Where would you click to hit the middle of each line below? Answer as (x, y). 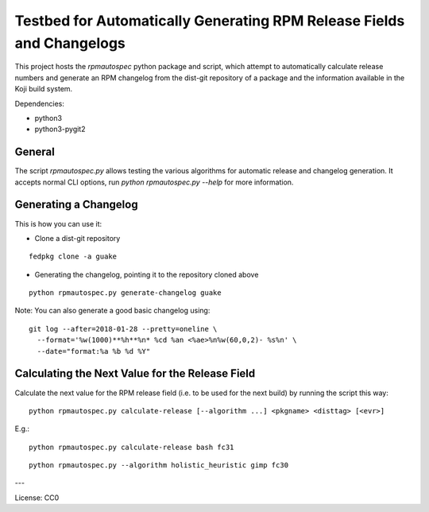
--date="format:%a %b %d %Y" (94, 351)
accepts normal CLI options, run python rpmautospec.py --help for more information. (154, 182)
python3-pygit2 (60, 129)
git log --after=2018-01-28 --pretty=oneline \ (123, 329)
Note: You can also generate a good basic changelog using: (112, 311)
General (35, 152)
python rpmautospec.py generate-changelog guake (125, 293)
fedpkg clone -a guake (73, 257)
